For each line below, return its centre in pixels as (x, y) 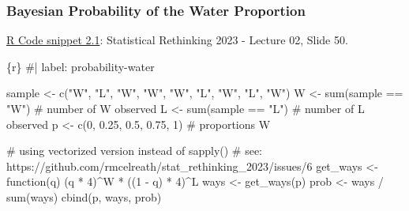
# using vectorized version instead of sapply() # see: (135, 151)
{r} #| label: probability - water (81, 66)
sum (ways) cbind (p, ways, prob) (84, 196)
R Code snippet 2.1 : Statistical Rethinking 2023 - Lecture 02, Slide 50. (177, 40)
